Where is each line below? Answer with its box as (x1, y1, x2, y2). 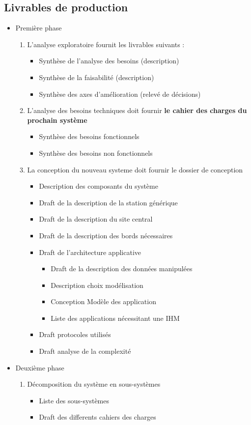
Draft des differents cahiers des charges (39, 412, 156, 422)
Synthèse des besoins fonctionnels (39, 131, 139, 142)
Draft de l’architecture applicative (39, 247, 141, 257)
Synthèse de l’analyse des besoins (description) (39, 56, 179, 66)
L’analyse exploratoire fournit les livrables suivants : (27, 39, 185, 49)
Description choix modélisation (51, 280, 143, 290)
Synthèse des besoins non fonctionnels (39, 147, 153, 158)
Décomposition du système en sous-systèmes (27, 379, 161, 389)
